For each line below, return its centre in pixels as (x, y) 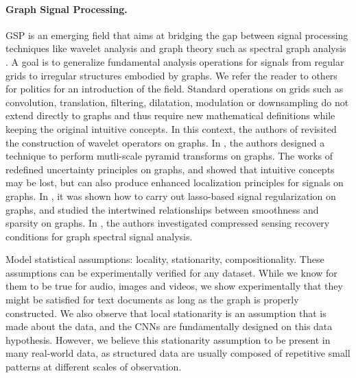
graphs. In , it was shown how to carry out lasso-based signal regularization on (171, 196)
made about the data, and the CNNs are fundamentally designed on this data (169, 326)
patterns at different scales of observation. (94, 367)
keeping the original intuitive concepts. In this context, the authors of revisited (171, 128)
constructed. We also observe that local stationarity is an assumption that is (166, 313)
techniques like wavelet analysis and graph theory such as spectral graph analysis (176, 48)
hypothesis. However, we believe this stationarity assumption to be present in (168, 339)
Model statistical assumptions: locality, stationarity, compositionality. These (165, 259)
